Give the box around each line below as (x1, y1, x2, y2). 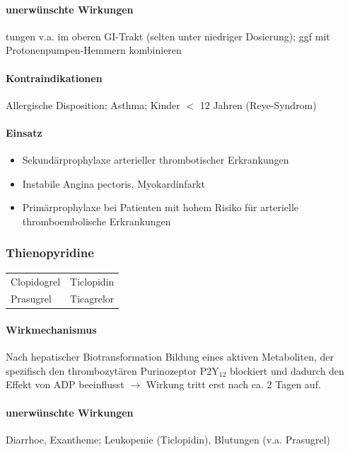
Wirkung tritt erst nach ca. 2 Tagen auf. (146, 377, 321, 392)
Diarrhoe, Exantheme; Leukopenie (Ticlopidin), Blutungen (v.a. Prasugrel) (6, 431, 331, 446)
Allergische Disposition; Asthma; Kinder (6, 97, 180, 112)
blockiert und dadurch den (229, 363, 344, 378)
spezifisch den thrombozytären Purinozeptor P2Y (6, 363, 219, 378)
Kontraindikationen (6, 70, 103, 85)
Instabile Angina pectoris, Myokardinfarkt (22, 176, 205, 191)
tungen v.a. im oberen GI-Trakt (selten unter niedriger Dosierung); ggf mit (6, 28, 330, 43)
